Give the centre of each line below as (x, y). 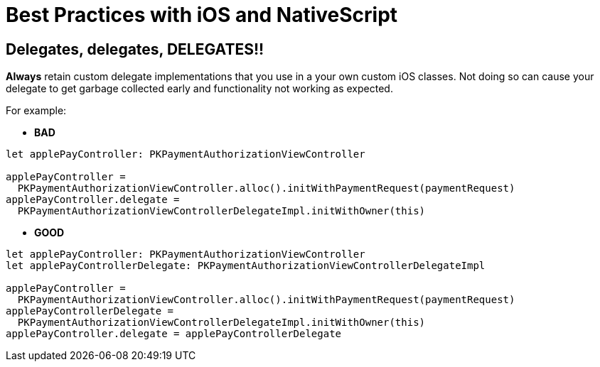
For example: (36, 111)
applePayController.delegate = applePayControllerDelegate (174, 334)
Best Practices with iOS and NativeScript (202, 15)
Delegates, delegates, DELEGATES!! (135, 49)
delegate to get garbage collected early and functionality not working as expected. (199, 89)
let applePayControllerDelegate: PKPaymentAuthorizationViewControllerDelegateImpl (246, 266)
